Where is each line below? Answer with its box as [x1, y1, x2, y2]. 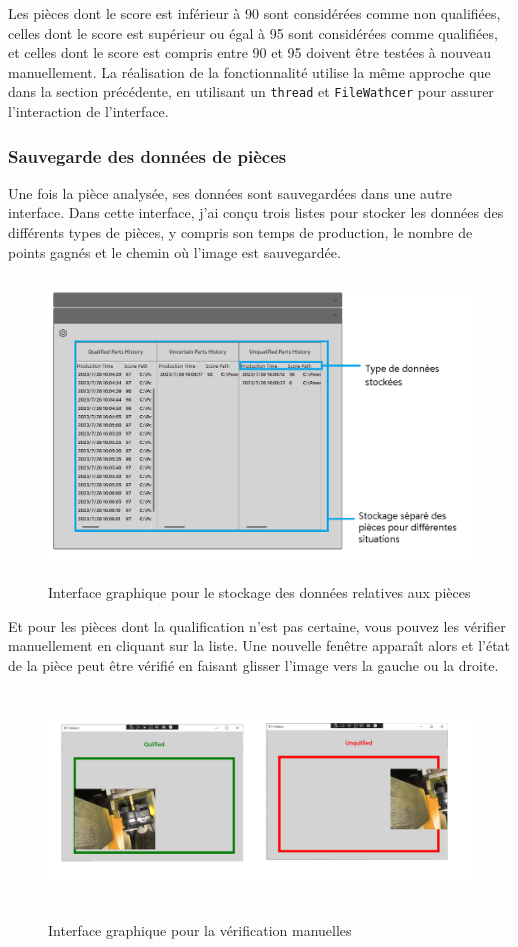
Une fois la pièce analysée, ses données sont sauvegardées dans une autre [8, 182, 453, 203]
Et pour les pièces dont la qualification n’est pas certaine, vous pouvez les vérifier [8, 615, 506, 636]
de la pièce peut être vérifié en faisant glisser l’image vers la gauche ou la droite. [8, 654, 499, 675]
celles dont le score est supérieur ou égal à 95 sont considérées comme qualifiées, [8, 22, 498, 43]
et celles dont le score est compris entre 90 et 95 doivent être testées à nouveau [8, 42, 492, 63]
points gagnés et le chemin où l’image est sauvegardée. [8, 241, 341, 262]
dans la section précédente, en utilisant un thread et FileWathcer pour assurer [8, 81, 494, 102]
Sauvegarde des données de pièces [8, 143, 287, 168]
